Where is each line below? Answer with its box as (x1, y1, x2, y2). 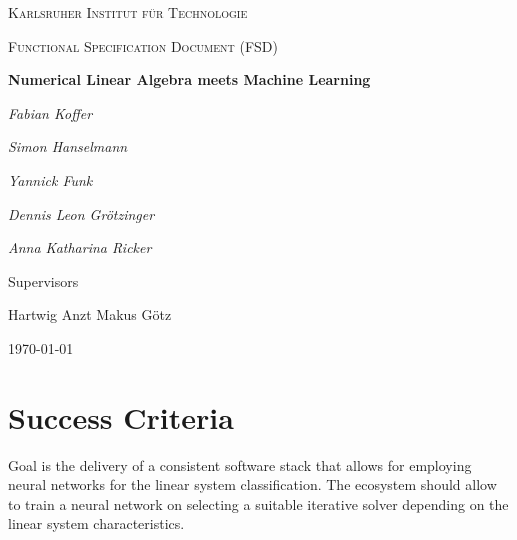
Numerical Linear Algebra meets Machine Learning (8, 69, 371, 90)
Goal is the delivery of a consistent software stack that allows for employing (8, 454, 472, 475)
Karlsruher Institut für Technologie (8, 2, 248, 22)
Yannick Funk (8, 169, 93, 190)
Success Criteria (8, 396, 234, 437)
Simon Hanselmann (8, 136, 128, 157)
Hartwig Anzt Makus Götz (8, 304, 172, 325)
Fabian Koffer (8, 102, 93, 123)
